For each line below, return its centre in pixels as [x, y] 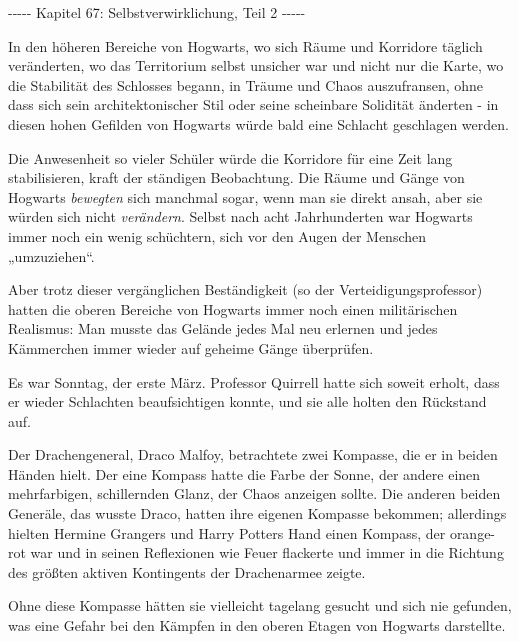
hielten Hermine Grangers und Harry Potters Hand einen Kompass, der [227, 532]
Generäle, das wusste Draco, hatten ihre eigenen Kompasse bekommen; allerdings [257, 513]
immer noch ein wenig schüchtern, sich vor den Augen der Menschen [217, 235]
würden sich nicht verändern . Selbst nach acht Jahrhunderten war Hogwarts [240, 216]
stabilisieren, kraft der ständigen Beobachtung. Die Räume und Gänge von [236, 177]
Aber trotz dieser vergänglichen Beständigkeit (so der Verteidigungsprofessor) [245, 289]
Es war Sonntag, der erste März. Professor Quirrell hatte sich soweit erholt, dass [254, 381]
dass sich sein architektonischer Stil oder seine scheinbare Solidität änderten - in [253, 104]
